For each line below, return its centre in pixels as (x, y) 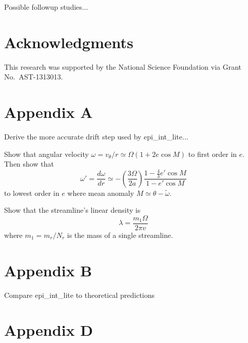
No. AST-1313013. (34, 77)
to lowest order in (32, 193)
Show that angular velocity (46, 154)
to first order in (213, 154)
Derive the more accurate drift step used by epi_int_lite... (96, 137)
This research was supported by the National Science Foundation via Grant (123, 66)
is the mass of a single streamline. (120, 235)
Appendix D (49, 330)
